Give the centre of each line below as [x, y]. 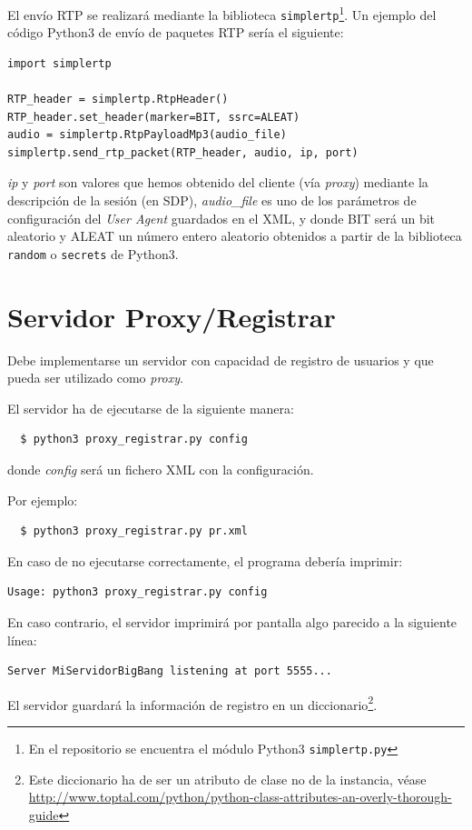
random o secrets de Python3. [93, 253]
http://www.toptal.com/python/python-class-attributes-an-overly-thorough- [240, 797]
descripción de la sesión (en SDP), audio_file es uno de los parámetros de [212, 200]
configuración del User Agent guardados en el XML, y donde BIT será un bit [221, 218]
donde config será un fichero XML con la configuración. [161, 469]
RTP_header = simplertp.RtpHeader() [118, 100]
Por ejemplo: [43, 500]
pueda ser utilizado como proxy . [95, 378]
